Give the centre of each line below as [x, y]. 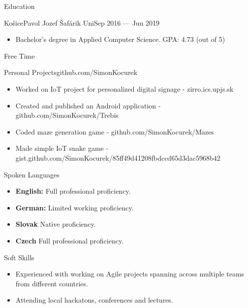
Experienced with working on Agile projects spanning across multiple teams [130, 274]
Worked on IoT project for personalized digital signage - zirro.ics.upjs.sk [124, 88]
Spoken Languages [32, 174]
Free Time [19, 55]
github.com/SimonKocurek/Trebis [67, 115]
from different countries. [52, 283]
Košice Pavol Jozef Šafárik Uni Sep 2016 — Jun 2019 [82, 22]
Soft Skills [19, 257]
